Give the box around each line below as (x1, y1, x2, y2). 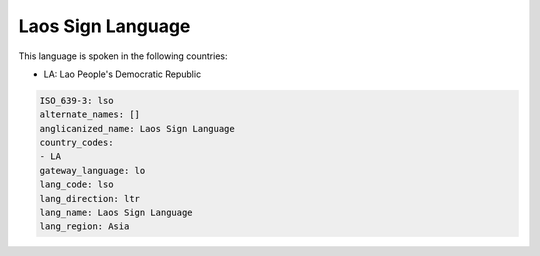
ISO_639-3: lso (39, 95, 114, 106)
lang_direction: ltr (39, 193, 140, 204)
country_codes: (39, 137, 114, 149)
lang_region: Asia (39, 221, 130, 232)
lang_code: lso (39, 179, 114, 190)
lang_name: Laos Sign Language (39, 207, 194, 219)
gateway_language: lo (39, 165, 146, 176)
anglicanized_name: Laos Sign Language (39, 123, 235, 134)
